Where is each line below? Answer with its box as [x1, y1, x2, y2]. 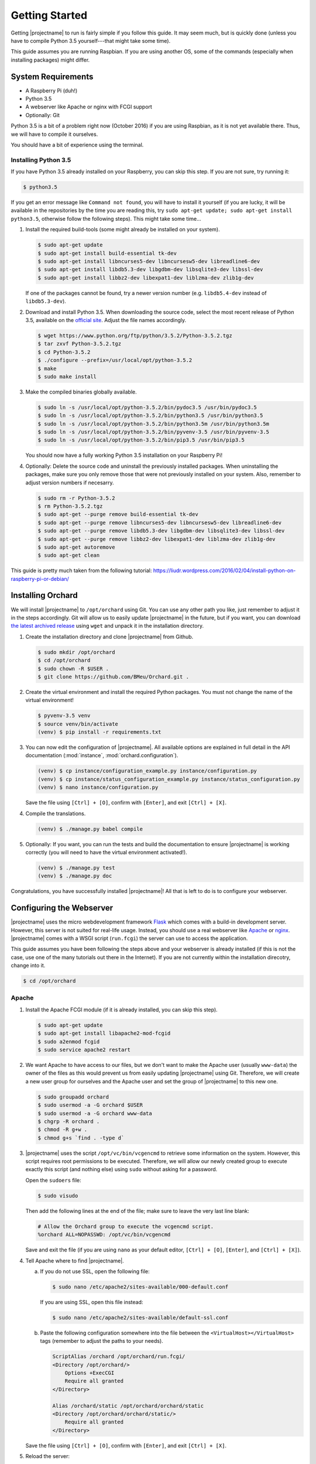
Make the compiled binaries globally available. [25, 388, 137, 395]
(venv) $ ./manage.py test [37, 864, 115, 871]
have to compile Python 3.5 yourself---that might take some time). [11, 37, 171, 44]
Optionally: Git [25, 111, 60, 118]
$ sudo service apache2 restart [37, 1046, 131, 1053]
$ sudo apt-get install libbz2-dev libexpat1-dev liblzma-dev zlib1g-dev [37, 274, 254, 281]
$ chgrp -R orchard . [37, 1118, 100, 1124]
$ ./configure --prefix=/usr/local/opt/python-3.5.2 [37, 357, 193, 364]
